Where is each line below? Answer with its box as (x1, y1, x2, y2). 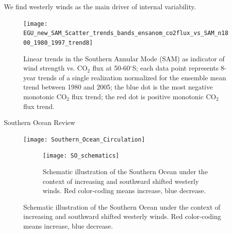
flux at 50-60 (92, 63, 130, 73)
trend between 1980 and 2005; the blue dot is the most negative (23, 82, 213, 92)
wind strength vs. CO (23, 63, 88, 73)
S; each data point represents (132, 63, 219, 73)
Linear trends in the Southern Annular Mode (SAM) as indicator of (23, 53, 225, 63)
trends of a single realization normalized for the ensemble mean (38, 72, 226, 82)
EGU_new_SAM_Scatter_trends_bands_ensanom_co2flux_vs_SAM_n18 (23, 30, 229, 37)
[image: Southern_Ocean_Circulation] (23, 136, 145, 143)
